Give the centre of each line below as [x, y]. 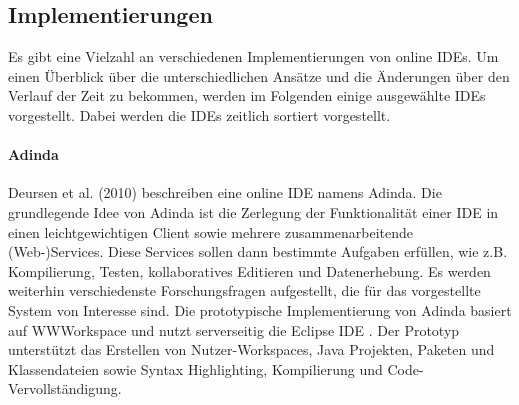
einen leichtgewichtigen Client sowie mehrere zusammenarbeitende [211, 231]
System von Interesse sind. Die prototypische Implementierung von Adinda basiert [260, 309]
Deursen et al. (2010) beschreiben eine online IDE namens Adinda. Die [225, 192]
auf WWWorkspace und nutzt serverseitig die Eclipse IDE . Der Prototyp [234, 329]
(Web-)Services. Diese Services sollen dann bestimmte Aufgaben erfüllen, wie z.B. [258, 251]
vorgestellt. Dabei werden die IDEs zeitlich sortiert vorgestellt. [199, 114]
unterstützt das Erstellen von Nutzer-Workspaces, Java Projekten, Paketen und [251, 349]
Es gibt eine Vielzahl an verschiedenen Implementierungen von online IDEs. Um [253, 56]
